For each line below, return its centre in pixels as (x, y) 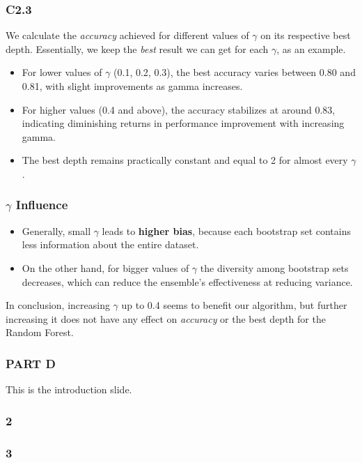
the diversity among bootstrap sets (274, 267)
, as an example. (311, 48)
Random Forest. (40, 332)
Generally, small (56, 230)
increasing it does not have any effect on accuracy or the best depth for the (166, 318)
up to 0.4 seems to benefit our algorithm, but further (234, 305)
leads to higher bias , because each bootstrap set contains (227, 230)
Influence (42, 205)
